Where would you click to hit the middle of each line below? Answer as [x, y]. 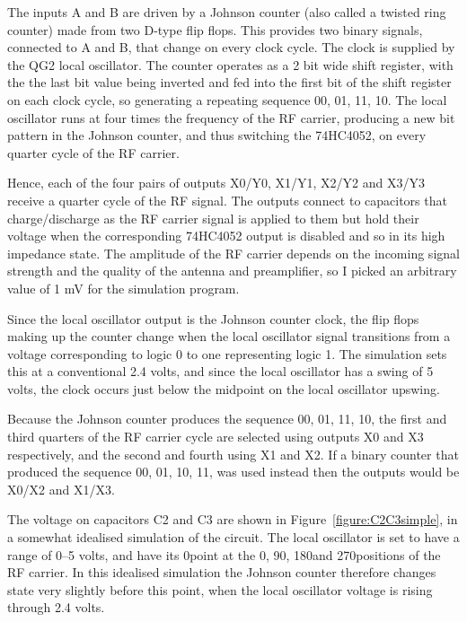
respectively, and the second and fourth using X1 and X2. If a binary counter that [233, 454]
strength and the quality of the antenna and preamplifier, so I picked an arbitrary [232, 271]
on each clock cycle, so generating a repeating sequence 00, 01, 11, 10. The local [227, 99]
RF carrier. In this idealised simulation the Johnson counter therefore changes [222, 572]
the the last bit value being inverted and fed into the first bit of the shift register [229, 82]
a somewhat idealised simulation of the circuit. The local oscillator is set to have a [233, 537]
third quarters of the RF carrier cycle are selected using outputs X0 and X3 [216, 437]
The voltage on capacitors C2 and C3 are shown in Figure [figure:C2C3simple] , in [233, 519]
